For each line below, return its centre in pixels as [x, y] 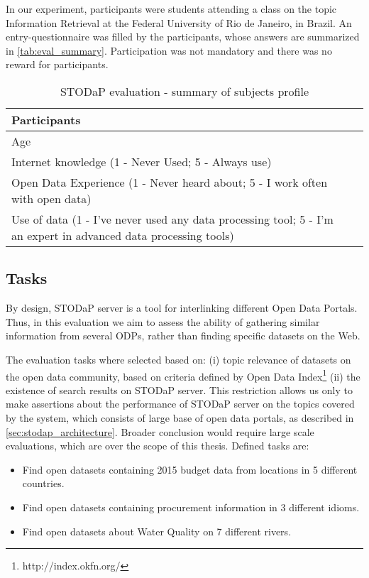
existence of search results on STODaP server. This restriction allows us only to [179, 389]
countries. [43, 483]
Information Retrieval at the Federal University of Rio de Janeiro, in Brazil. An [179, 22]
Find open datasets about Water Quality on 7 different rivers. [157, 531]
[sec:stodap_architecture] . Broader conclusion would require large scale [160, 431]
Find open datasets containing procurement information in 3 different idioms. [191, 507]
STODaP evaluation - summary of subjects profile [184, 91]
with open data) [51, 198]
